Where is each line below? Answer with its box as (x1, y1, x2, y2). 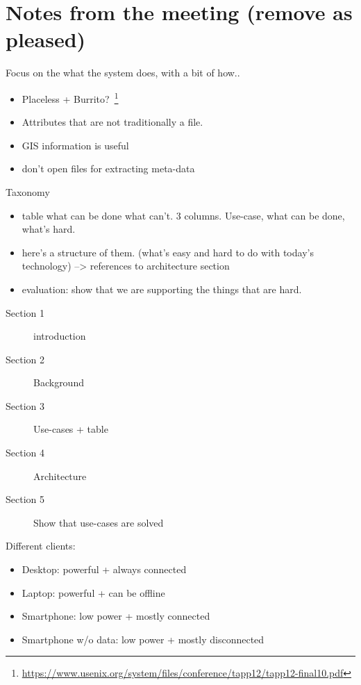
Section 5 (6, 492, 44, 506)
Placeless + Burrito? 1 (22, 89, 119, 106)
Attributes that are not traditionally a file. (22, 115, 203, 129)
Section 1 (6, 305, 44, 320)
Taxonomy (6, 184, 50, 199)
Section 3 (6, 398, 44, 413)
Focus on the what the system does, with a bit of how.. (6, 65, 240, 80)
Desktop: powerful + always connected (22, 562, 187, 577)
